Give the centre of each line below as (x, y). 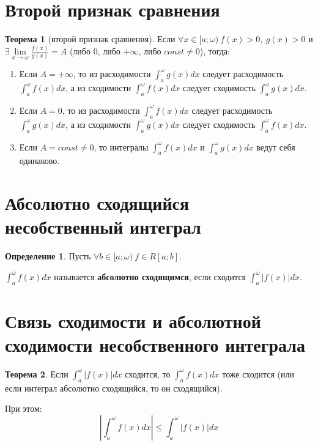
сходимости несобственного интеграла (155, 344)
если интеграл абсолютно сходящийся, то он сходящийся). (114, 388)
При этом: (24, 408)
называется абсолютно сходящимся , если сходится (150, 276)
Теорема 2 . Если (37, 374)
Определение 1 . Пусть (48, 256)
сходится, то (148, 374)
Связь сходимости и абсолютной (133, 320)
